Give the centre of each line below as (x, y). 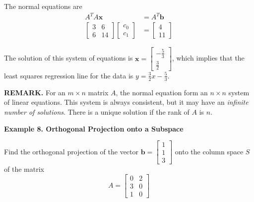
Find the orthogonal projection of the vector (71, 151)
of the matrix (24, 169)
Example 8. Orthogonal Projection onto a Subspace (94, 128)
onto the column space (209, 151)
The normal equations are (43, 6)
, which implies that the (208, 58)
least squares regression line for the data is (69, 75)
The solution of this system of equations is (68, 58)
